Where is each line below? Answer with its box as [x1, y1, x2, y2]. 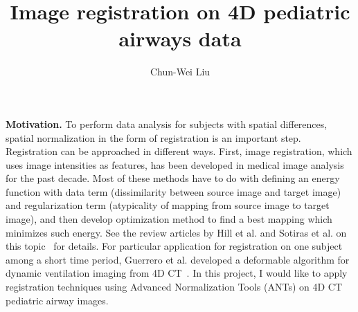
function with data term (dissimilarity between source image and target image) [6, 184, 341, 199]
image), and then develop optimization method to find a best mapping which [6, 212, 332, 226]
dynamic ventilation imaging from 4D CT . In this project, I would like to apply [6, 266, 348, 280]
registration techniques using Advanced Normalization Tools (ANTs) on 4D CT [6, 279, 343, 294]
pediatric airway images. [6, 293, 109, 307]
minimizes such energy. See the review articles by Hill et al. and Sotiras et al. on [6, 225, 347, 239]
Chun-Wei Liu [150, 64, 211, 79]
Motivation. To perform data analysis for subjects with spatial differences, [6, 116, 328, 131]
